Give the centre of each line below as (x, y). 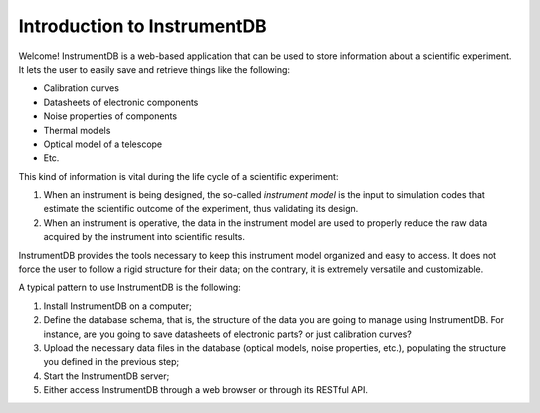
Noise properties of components (110, 116)
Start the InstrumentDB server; (106, 376)
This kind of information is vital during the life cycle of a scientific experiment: (178, 176)
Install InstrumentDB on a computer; (117, 306)
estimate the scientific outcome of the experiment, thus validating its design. (201, 209)
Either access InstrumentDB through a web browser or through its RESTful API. (206, 390)
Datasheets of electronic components (121, 102)
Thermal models (77, 130)
